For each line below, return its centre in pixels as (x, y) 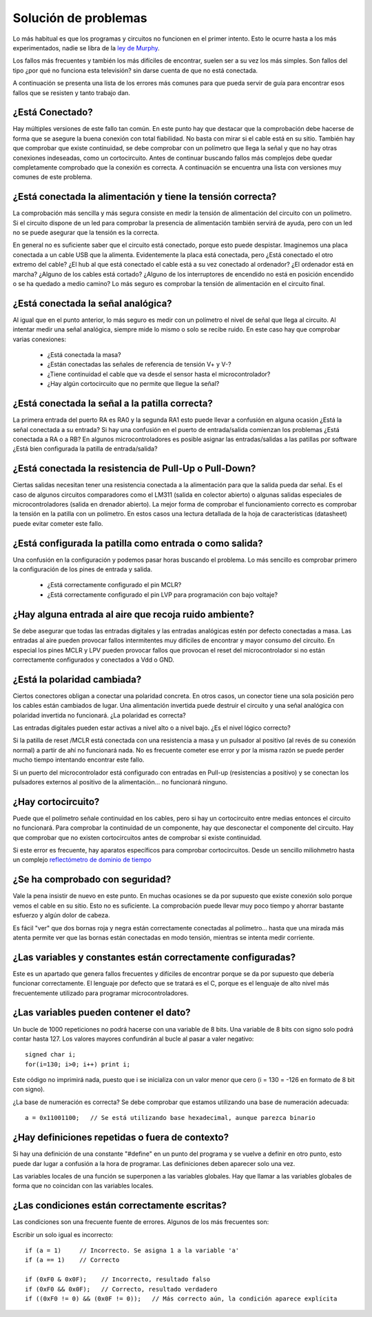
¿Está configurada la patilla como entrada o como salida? (138, 543)
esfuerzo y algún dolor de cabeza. (61, 915)
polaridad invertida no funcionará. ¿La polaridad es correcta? (99, 715)
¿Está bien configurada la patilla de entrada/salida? (85, 449)
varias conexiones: (40, 339)
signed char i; (51, 1055)
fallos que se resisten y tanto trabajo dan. (72, 92)
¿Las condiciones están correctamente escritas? (120, 1206)
